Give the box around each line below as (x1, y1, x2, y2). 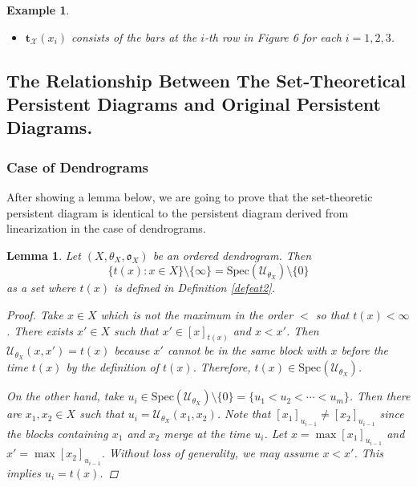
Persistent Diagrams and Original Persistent (6, 91, 381, 116)
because (114, 342, 150, 359)
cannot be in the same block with (167, 342, 327, 359)
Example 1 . (6, 2, 70, 18)
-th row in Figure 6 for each (204, 28, 342, 45)
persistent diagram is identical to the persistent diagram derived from (6, 204, 349, 221)
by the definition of (66, 359, 159, 375)
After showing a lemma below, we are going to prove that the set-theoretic (6, 188, 373, 205)
